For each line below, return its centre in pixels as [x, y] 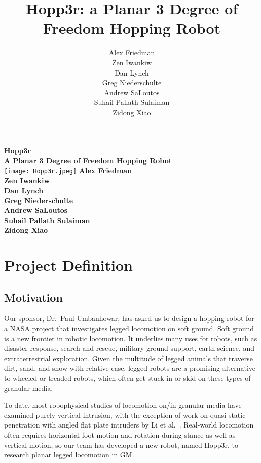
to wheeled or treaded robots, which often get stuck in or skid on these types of [127, 378]
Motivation [33, 297]
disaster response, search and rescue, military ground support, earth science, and [129, 348]
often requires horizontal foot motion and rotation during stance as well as [120, 434]
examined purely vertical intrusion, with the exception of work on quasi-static [125, 415]
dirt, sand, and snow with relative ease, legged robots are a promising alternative [130, 368]
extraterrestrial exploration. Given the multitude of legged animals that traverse [129, 358]
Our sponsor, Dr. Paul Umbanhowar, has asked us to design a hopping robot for [129, 318]
